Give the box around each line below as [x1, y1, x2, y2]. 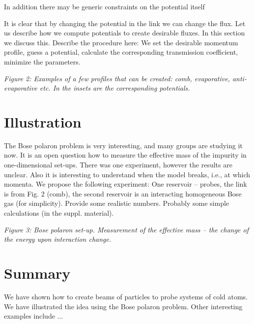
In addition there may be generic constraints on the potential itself [4, 1, 205, 11]
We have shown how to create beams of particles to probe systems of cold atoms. [4, 291, 248, 301]
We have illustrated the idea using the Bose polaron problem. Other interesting [4, 301, 243, 311]
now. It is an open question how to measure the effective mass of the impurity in [4, 150, 247, 160]
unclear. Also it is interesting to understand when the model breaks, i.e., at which [4, 169, 251, 179]
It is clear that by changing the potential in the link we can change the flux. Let [4, 18, 246, 28]
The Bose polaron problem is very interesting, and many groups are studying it [4, 140, 243, 150]
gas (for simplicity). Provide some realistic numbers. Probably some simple [4, 198, 229, 208]
